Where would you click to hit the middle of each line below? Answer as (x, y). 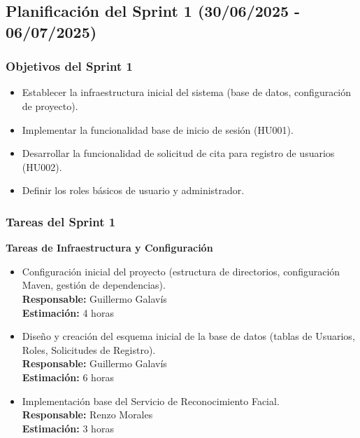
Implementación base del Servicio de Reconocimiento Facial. (151, 401)
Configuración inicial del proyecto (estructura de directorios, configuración (181, 271)
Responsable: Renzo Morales (87, 415)
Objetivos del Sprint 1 (69, 66)
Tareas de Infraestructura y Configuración (109, 248)
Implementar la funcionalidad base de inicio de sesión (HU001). (158, 129)
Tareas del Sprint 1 (61, 221)
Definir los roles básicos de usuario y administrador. (133, 190)
